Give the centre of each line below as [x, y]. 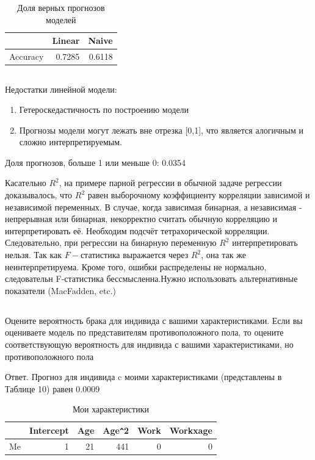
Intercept [49, 430]
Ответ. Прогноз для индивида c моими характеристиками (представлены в [143, 377]
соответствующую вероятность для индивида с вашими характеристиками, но [149, 344]
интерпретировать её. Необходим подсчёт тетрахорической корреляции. [137, 230]
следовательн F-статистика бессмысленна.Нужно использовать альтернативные [151, 279]
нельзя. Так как [34, 255]
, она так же [223, 255]
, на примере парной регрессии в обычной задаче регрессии [170, 183]
